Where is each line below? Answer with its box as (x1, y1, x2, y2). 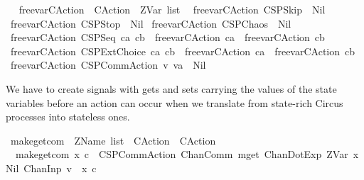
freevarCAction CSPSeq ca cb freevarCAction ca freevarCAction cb (10, 30, 325, 45)
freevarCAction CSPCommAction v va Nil (10, 57, 206, 72)
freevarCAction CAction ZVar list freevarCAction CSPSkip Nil (18, 2, 326, 16)
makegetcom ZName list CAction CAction (10, 133, 216, 147)
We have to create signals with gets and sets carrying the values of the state (6, 81, 337, 96)
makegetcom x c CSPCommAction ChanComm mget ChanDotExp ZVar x (15, 147, 359, 162)
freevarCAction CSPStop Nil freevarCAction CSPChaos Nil (10, 16, 291, 30)
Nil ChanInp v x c (6, 160, 97, 175)
